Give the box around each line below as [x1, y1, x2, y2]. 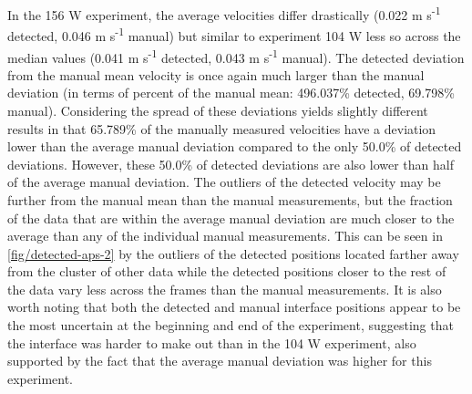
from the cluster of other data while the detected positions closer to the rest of [7, 262, 446, 281]
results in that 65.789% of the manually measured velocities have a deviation [7, 119, 436, 138]
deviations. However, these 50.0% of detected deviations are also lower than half [7, 154, 454, 173]
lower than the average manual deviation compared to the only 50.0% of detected [7, 137, 462, 156]
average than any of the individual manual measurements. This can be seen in [7, 226, 443, 245]
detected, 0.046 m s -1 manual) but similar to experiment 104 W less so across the [7, 24, 461, 45]
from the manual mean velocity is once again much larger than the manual [7, 65, 425, 84]
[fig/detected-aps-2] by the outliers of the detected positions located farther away [7, 244, 459, 263]
